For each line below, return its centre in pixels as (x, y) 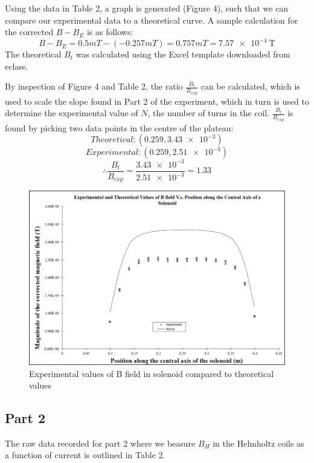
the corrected (29, 32)
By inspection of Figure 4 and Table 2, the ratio (94, 86)
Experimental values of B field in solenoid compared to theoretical (152, 373)
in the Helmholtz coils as (258, 443)
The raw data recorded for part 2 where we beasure (100, 443)
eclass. (17, 66)
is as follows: (110, 32)
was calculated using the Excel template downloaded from (183, 54)
